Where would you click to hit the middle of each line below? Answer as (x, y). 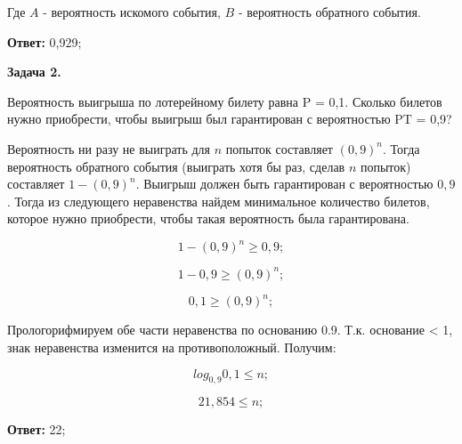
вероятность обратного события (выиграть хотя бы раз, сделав (176, 166)
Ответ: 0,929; (45, 41)
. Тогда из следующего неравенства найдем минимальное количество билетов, (219, 201)
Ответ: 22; (36, 429)
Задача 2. (34, 72)
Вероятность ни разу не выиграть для (109, 148)
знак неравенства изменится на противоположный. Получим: (172, 347)
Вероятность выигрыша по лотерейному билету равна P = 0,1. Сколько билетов (225, 101)
